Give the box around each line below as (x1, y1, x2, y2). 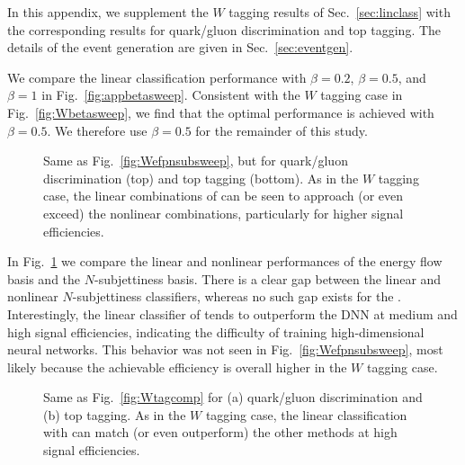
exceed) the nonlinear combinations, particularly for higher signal (43, 203, 404, 222)
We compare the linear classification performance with (7, 67, 307, 86)
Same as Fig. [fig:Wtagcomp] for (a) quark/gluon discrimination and (43, 388, 423, 407)
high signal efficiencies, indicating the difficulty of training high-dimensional (7, 322, 425, 341)
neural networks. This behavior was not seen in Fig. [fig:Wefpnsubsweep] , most (7, 340, 443, 359)
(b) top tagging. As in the (43, 405, 186, 424)
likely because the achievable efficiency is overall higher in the (7, 357, 347, 376)
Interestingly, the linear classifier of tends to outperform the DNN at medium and (7, 304, 458, 323)
